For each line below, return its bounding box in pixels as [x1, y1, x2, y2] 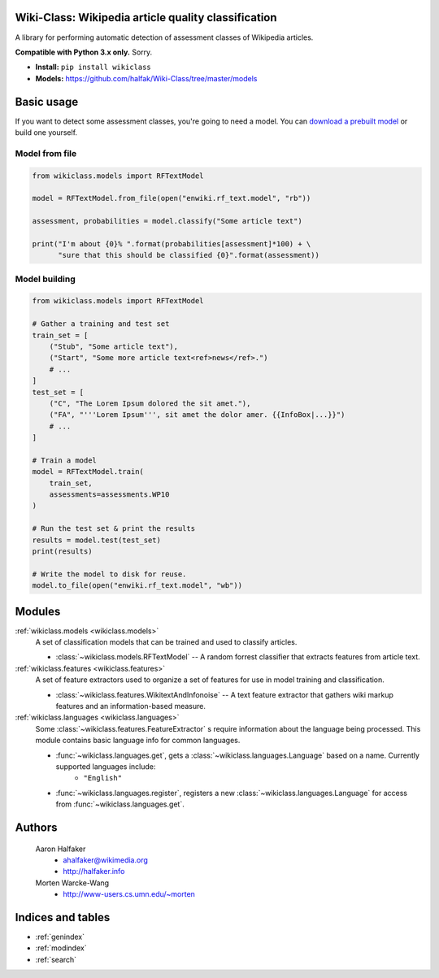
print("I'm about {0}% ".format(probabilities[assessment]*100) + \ [32, 239, 311, 248]
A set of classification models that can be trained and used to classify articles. [35, 637, 298, 647]
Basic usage [15, 94, 79, 109]
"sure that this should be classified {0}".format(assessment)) [58, 250, 320, 260]
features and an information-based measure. [55, 702, 206, 711]
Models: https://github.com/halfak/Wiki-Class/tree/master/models [35, 73, 258, 83]
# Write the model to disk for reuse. [32, 569, 187, 579]
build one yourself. [15, 127, 77, 137]
